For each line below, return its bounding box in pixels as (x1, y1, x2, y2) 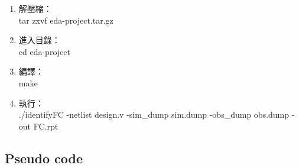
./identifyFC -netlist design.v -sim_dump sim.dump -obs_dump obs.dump (18, 108, 290, 121)
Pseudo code (5, 148, 83, 167)
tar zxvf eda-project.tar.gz (18, 14, 113, 26)
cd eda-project (18, 45, 70, 57)
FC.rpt (33, 119, 58, 132)
